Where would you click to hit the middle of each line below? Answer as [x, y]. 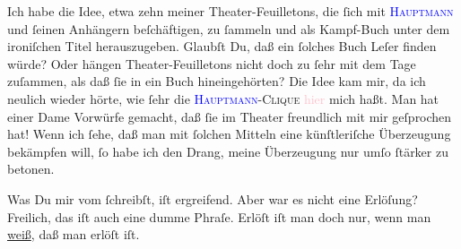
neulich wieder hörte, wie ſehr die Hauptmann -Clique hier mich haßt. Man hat [223, 98]
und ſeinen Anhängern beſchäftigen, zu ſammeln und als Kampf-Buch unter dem [229, 28]
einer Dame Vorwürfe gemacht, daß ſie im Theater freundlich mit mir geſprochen [230, 116]
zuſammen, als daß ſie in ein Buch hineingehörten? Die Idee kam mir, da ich [217, 81]
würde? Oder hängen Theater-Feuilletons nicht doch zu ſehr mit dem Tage [212, 63]
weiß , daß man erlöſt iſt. [74, 234]
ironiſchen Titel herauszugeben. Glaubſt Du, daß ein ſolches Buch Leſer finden [222, 46]
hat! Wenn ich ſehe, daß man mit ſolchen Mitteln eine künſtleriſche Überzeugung [229, 134]
